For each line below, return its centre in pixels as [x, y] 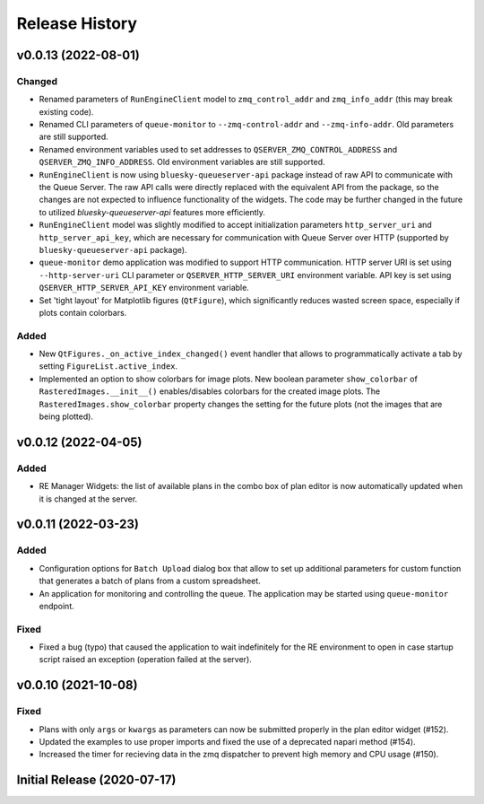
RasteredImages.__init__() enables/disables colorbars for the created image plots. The [210, 391]
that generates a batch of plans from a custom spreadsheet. [150, 581]
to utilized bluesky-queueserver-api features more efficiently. [152, 212]
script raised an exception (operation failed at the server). [146, 660]
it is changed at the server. [88, 499]
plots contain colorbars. [83, 312]
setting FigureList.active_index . [108, 366]
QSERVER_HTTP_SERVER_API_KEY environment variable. [144, 288]
